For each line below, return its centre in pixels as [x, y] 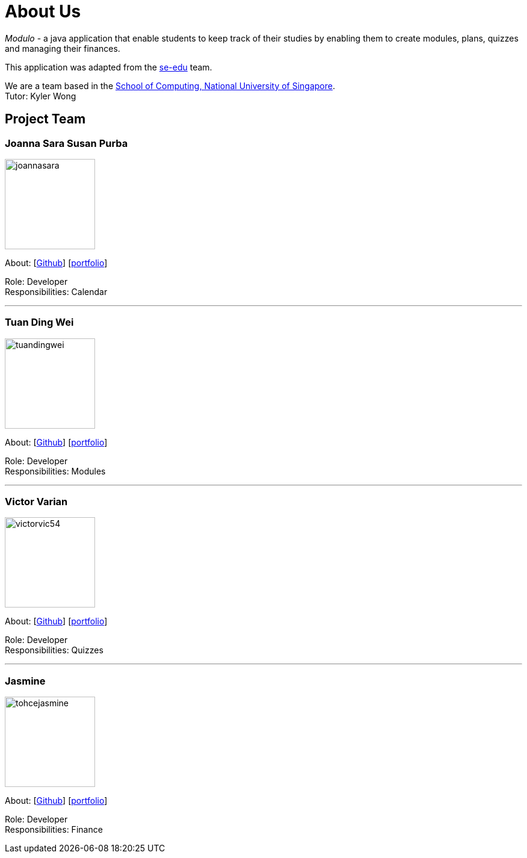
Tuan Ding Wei [39, 322]
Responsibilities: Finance [54, 830]
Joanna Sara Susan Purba [66, 143]
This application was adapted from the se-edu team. [109, 67]
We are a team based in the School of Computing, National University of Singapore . [170, 85]
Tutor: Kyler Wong [41, 96]
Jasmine [25, 681]
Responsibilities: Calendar [56, 291]
